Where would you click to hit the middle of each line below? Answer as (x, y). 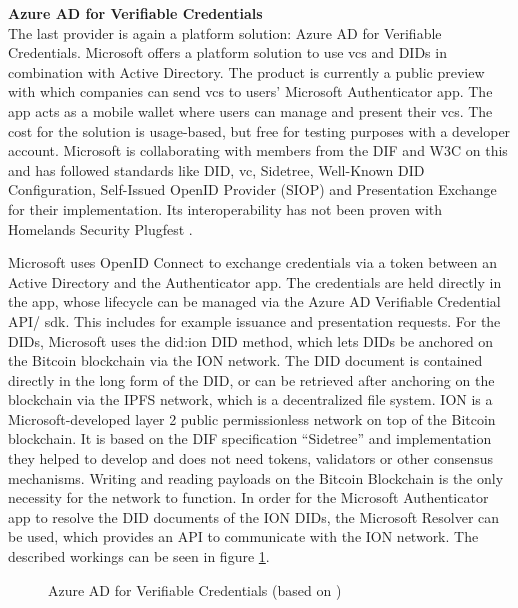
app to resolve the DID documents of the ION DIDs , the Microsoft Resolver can (254, 516)
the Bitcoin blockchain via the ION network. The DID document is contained (245, 360)
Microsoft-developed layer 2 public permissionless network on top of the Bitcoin (252, 418)
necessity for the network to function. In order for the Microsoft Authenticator (248, 497)
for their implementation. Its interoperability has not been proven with (225, 208)
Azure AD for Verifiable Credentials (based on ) (195, 589)
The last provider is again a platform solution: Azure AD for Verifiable (225, 32)
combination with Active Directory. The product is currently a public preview (246, 71)
